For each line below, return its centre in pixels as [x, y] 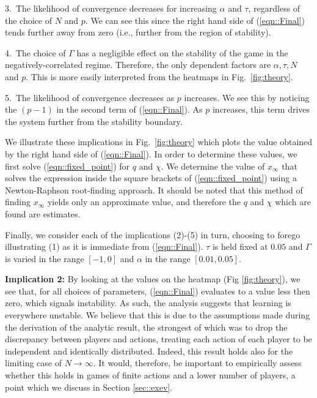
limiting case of [34, 363]
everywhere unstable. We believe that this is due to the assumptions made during [158, 315]
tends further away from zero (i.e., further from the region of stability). [138, 32]
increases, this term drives [261, 109]
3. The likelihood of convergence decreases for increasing [111, 8]
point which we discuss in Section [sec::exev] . [89, 387]
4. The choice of [35, 52]
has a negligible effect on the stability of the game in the [182, 52]
